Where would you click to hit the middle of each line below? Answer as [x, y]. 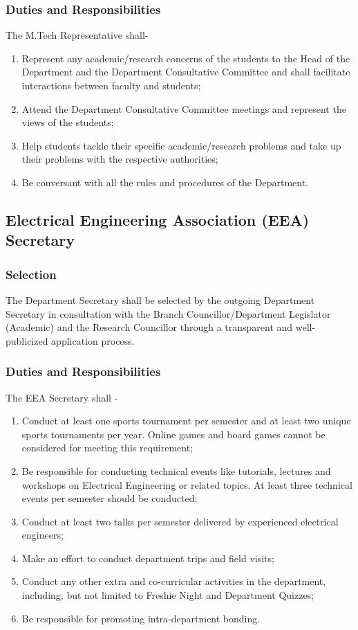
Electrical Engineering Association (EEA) [158, 219]
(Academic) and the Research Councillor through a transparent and [149, 327]
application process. [93, 340]
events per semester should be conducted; [110, 498]
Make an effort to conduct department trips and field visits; [148, 558]
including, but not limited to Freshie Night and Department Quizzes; [168, 595]
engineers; [43, 535]
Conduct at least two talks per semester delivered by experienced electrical [180, 521]
